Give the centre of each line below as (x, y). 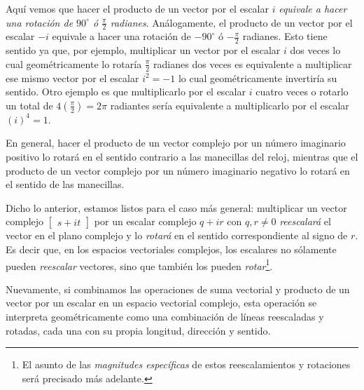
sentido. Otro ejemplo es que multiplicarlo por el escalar (126, 92)
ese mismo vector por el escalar (72, 78)
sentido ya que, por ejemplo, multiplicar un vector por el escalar (143, 50)
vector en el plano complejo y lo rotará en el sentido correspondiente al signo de (177, 235)
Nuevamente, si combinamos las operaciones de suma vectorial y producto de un (178, 289)
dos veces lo (315, 50)
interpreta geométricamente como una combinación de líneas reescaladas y (165, 317)
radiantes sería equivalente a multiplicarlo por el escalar (230, 105)
